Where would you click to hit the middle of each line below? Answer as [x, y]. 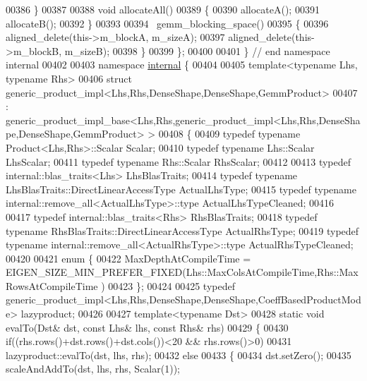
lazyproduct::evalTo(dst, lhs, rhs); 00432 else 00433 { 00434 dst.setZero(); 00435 [179, 355]
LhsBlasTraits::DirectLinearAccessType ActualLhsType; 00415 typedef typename [181, 189]
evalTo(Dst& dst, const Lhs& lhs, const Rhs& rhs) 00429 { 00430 [147, 327]
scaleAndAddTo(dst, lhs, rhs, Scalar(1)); [93, 369]
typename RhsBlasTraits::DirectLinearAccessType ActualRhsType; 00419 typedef [182, 230]
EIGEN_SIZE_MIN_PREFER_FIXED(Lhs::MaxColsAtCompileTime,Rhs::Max [182, 272]
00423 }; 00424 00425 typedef [172, 285]
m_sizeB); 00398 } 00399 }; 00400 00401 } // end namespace [197, 50]
